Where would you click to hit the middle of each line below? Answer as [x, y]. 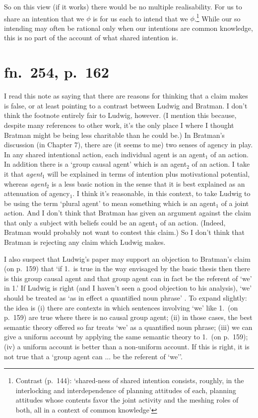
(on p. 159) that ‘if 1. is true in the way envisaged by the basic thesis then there [127, 268]
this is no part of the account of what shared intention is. [91, 38]
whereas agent [25, 183]
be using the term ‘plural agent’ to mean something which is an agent [110, 203]
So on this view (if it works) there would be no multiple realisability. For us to [123, 6]
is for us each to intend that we [140, 18]
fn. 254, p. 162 [57, 72]
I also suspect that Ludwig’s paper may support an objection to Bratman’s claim [127, 259]
